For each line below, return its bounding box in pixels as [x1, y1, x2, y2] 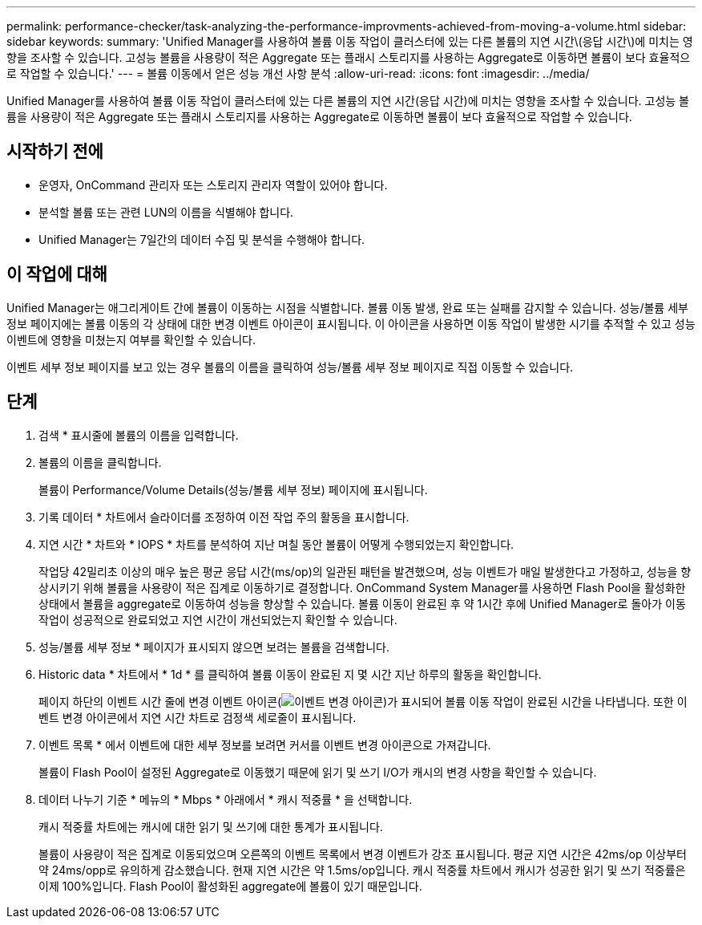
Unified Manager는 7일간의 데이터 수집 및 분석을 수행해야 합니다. [38, 232, 365, 246]
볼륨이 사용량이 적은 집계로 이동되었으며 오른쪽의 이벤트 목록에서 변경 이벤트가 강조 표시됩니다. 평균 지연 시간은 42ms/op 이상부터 [38, 846, 687, 861]
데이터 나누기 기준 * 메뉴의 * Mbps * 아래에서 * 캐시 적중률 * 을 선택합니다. [38, 792, 413, 806]
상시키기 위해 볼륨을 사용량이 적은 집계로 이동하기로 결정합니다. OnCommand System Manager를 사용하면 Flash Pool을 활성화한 [38, 580, 686, 594]
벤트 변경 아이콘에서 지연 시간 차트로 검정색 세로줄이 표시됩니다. [38, 710, 357, 724]
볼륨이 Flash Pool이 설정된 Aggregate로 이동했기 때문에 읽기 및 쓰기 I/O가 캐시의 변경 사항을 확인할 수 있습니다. [38, 765, 597, 779]
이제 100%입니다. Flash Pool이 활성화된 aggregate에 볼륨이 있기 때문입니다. [38, 878, 422, 893]
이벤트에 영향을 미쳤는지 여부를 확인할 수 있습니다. [6, 332, 256, 347]
